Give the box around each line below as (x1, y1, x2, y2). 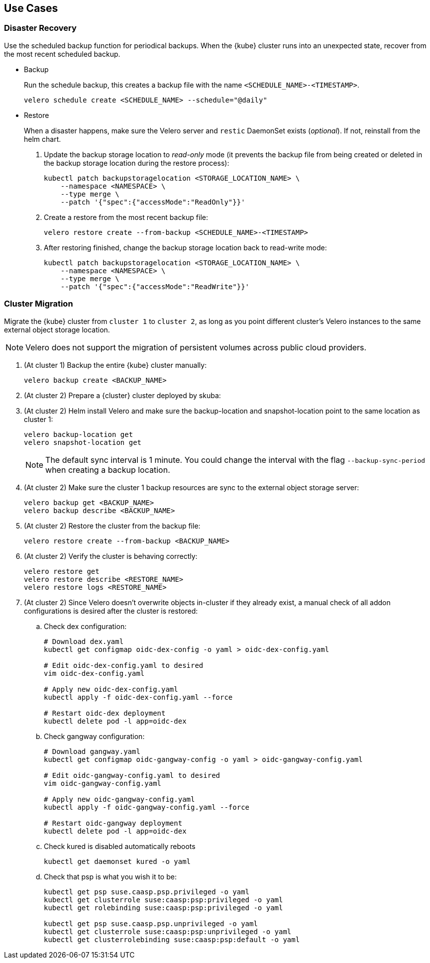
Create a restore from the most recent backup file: (44, 213, 209, 221)
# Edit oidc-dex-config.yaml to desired (44, 661, 204, 669)
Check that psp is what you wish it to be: (44, 872, 177, 881)
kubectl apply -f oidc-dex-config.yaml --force (44, 693, 233, 701)
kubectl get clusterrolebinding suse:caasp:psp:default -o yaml (44, 935, 300, 944)
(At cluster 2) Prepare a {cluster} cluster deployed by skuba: (24, 391, 221, 400)
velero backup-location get (24, 430, 133, 438)
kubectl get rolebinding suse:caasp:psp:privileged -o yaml (44, 903, 283, 912)
